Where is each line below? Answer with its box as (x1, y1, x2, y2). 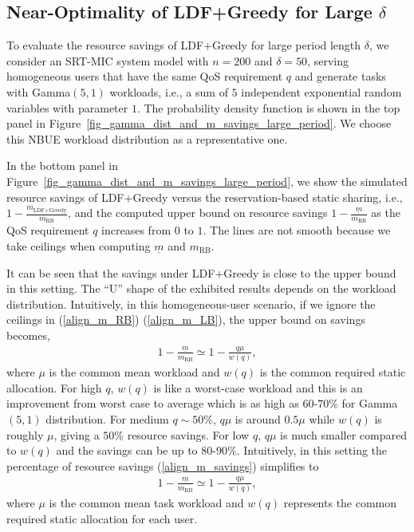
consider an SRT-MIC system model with (6, 52, 209, 69)
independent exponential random (241, 83, 402, 100)
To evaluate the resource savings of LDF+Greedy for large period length (6, 37, 361, 53)
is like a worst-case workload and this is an (153, 379, 363, 396)
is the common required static (259, 364, 406, 380)
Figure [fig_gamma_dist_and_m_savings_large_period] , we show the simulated (6, 172, 408, 189)
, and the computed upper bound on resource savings (68, 204, 328, 221)
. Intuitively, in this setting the (236, 442, 388, 459)
